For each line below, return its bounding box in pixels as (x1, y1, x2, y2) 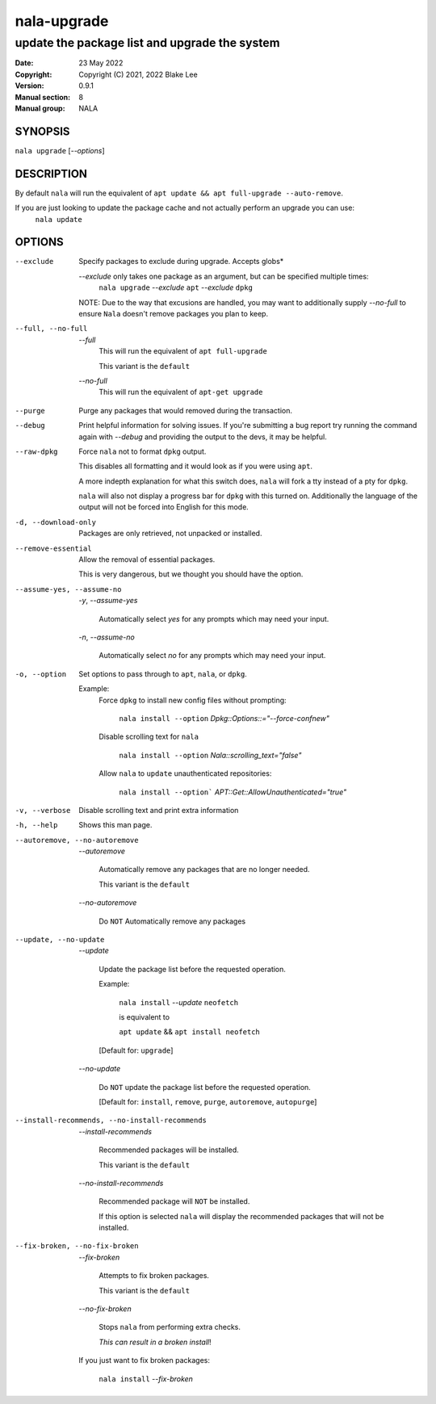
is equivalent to (119, 1012, 170, 1021)
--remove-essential (15, 543, 92, 553)
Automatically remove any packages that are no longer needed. (99, 865, 310, 874)
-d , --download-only (15, 518, 97, 526)
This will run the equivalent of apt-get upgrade (99, 388, 263, 397)
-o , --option (15, 669, 67, 678)
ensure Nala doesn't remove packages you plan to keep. (78, 309, 269, 319)
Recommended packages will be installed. (99, 1145, 240, 1155)
